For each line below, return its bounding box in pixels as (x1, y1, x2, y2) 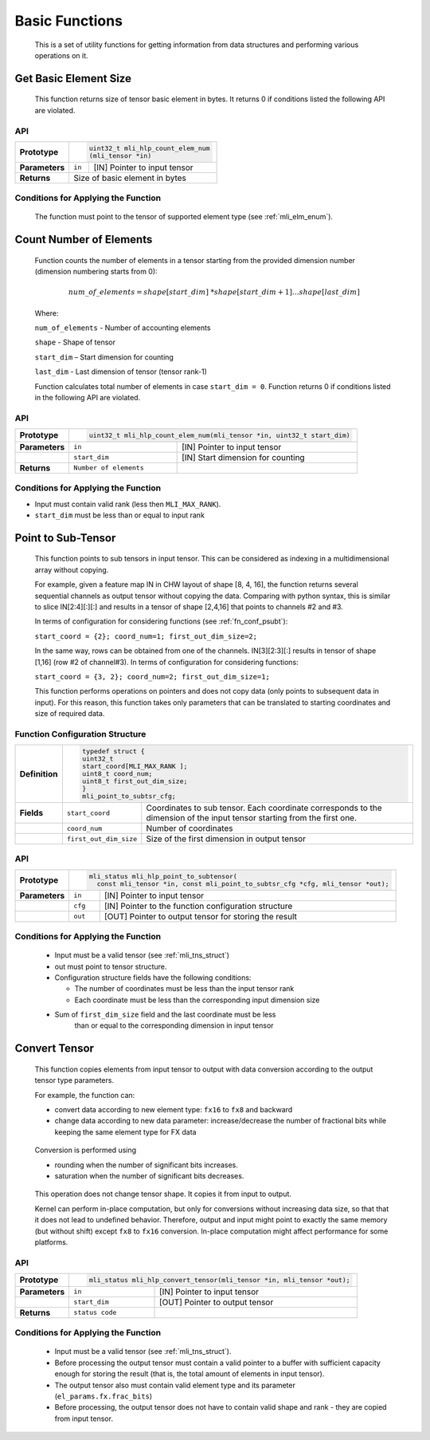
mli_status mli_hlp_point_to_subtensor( (88, 871, 238, 880)
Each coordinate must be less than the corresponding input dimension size (74, 995, 320, 1005)
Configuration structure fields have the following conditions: (54, 973, 252, 982)
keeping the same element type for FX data (54, 1127, 197, 1136)
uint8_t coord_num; (82, 769, 153, 778)
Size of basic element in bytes (73, 172, 187, 183)
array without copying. (34, 565, 109, 574)
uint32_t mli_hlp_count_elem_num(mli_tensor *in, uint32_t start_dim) (88, 431, 350, 439)
